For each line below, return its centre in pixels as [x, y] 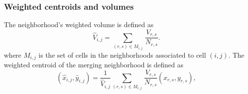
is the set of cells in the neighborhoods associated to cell [122, 55]
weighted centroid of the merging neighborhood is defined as [94, 65]
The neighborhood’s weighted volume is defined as [79, 24]
